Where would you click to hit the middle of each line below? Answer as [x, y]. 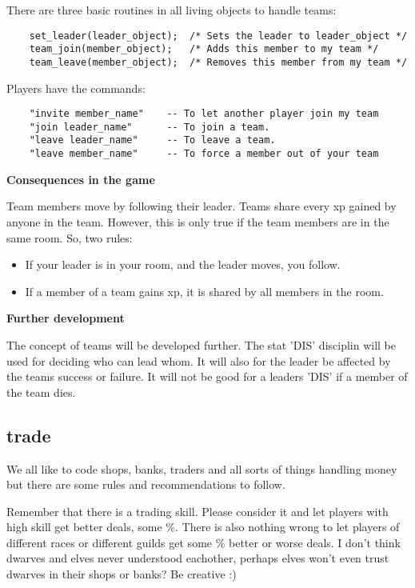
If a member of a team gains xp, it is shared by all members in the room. [204, 291]
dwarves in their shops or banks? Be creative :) [122, 574]
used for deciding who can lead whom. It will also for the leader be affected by [199, 360]
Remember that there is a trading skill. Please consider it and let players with [198, 511]
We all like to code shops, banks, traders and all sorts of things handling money [202, 468]
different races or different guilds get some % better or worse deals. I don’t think [204, 542]
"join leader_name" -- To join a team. [150, 127]
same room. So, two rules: [70, 237]
